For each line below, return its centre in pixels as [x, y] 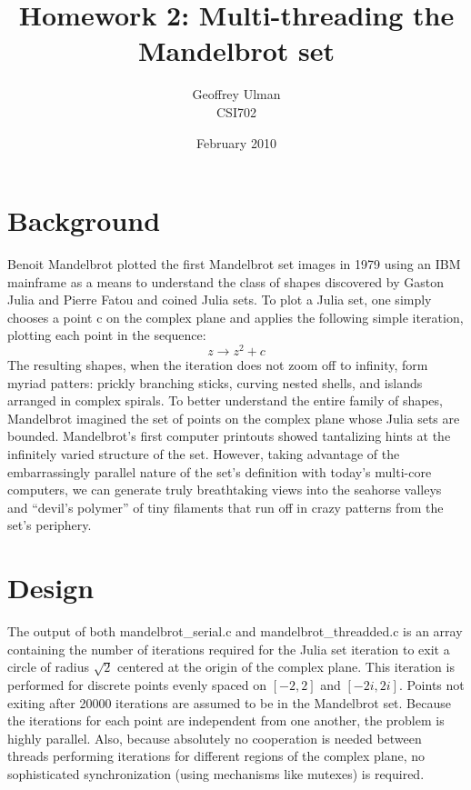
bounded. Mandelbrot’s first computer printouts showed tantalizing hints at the [229, 436]
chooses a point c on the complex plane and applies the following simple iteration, [235, 317]
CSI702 [236, 111]
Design [51, 588]
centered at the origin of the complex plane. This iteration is [286, 667]
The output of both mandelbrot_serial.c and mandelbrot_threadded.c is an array [235, 631]
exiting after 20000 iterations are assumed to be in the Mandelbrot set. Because [229, 702]
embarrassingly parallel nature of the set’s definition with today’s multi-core [220, 471]
